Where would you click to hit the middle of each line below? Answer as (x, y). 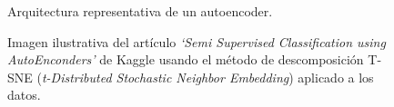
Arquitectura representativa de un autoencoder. (140, 11)
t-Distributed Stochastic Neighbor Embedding (165, 77)
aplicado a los (336, 77)
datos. (24, 95)
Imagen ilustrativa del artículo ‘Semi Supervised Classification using (197, 41)
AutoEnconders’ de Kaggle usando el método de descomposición (186, 59)
